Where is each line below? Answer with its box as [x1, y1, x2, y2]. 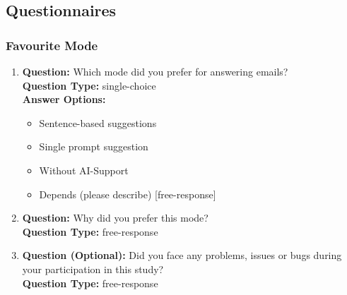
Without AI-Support [39, 162, 129, 177]
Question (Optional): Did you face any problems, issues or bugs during [22, 248, 342, 263]
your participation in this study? [22, 261, 164, 276]
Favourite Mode [6, 36, 98, 54]
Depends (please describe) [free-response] [39, 186, 216, 201]
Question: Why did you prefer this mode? [22, 210, 208, 225]
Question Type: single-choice [22, 78, 156, 92]
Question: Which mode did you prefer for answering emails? [22, 64, 288, 78]
